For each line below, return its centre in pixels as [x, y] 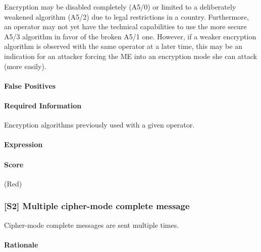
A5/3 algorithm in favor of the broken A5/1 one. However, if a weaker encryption [130, 36]
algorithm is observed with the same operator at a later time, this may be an [123, 46]
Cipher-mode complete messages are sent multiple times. [92, 225]
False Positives [30, 85]
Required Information [43, 105]
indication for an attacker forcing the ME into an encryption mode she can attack [130, 56]
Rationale [21, 244]
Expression [23, 144]
